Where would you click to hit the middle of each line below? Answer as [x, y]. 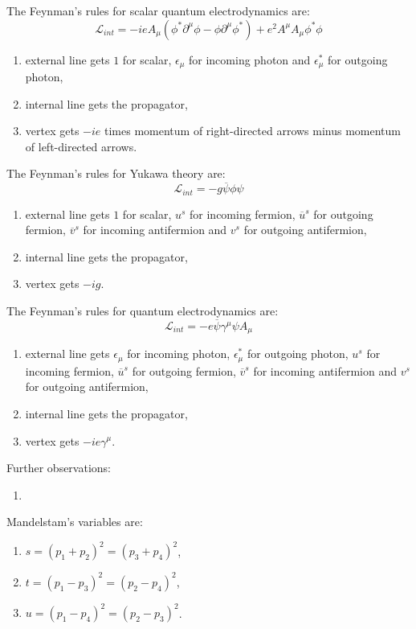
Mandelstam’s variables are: [75, 522]
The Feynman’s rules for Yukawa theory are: [116, 173]
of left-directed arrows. [81, 146]
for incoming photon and [250, 59]
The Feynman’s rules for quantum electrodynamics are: [143, 311]
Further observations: [59, 468]
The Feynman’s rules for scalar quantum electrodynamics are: [158, 10]
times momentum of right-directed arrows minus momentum [253, 131]
